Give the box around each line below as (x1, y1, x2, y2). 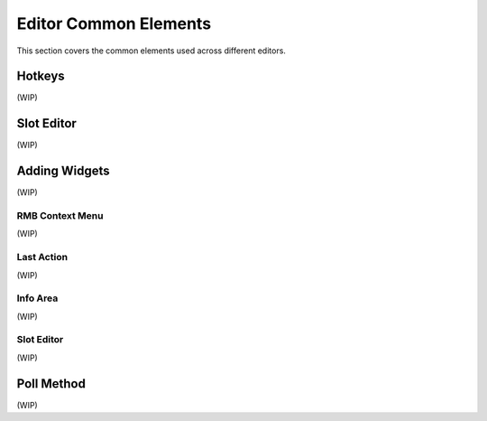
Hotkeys (16, 69, 65, 84)
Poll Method (16, 376, 86, 391)
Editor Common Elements (16, 14, 212, 33)
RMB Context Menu (16, 210, 104, 222)
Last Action (16, 251, 68, 264)
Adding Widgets (16, 164, 110, 179)
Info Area (16, 292, 59, 304)
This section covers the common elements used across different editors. (16, 45, 286, 56)
